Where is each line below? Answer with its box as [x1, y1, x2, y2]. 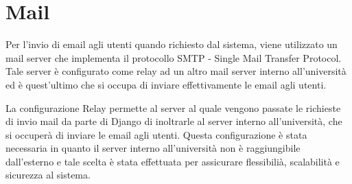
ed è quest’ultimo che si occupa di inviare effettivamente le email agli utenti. [5, 77, 327, 91]
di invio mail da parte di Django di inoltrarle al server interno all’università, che [5, 114, 342, 128]
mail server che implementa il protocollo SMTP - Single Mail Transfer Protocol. [5, 50, 342, 65]
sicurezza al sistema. [5, 168, 91, 182]
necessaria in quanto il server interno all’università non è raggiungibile [5, 141, 301, 155]
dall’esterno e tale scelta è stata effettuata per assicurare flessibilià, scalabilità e [5, 154, 340, 168]
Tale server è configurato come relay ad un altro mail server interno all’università [5, 64, 347, 78]
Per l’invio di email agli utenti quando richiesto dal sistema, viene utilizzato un [5, 37, 338, 51]
